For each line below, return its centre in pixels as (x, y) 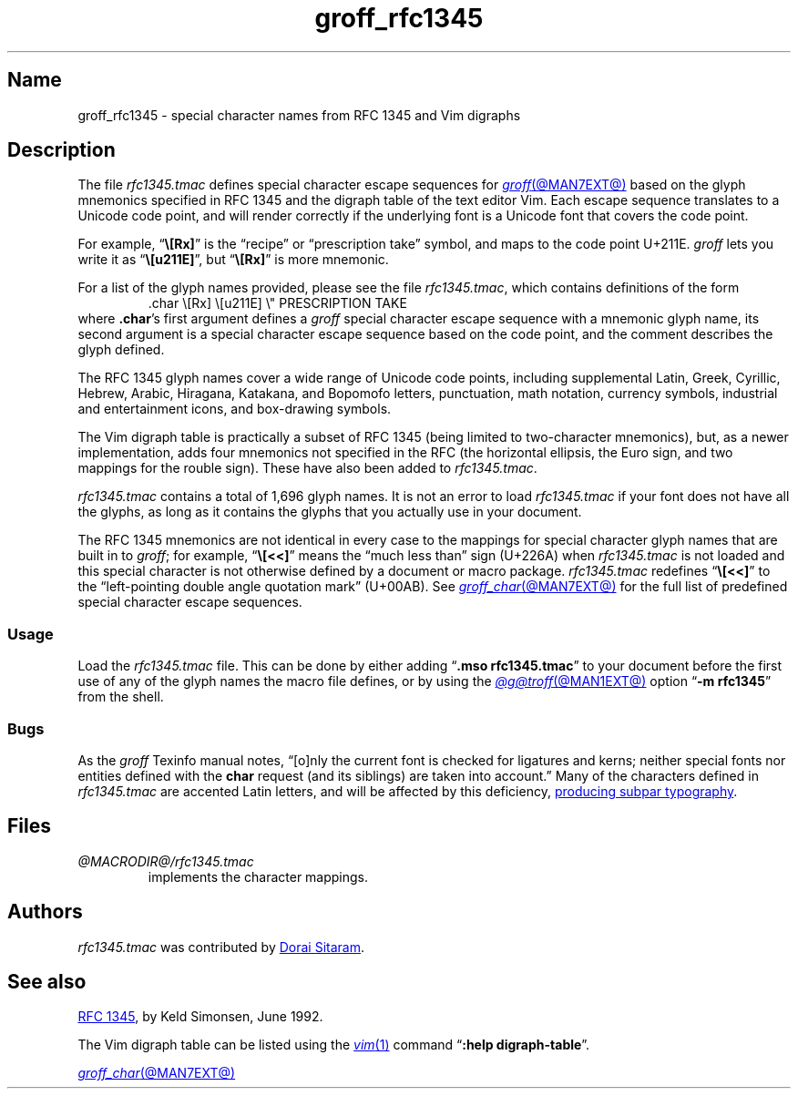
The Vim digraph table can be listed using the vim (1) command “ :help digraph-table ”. (334, 1045)
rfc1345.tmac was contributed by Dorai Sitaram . (221, 947)
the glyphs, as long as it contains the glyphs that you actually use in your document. (330, 512)
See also (47, 982)
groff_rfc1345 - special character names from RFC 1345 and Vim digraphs (299, 115)
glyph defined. (121, 350)
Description (61, 150)
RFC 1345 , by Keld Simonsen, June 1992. (200, 1017)
